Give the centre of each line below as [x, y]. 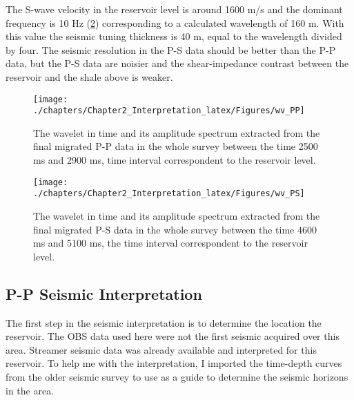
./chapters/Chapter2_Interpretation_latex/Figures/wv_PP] [169, 111]
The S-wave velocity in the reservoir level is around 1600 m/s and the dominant [174, 9]
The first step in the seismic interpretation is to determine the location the [164, 322]
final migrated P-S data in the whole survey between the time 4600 [175, 229]
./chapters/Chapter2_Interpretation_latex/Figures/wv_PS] [169, 194]
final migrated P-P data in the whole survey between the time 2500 [176, 146]
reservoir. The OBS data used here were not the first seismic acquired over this [173, 336]
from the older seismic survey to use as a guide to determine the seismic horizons [177, 376]
